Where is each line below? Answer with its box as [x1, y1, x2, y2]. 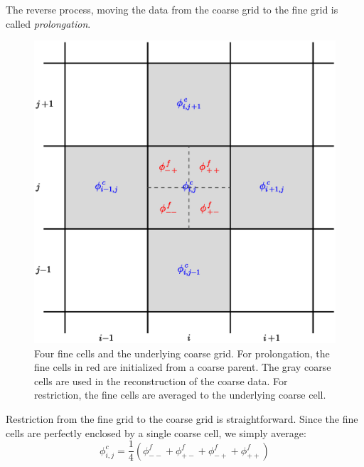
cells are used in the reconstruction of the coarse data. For [34, 373, 288, 388]
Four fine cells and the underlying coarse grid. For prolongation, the [34, 345, 330, 360]
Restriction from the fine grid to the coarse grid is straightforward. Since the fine [6, 411, 358, 426]
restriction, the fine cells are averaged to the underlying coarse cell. [34, 387, 326, 402]
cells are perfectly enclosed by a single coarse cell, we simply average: [6, 425, 306, 440]
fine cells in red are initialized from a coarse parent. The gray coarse [34, 360, 331, 374]
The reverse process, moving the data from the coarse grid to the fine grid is [6, 2, 338, 16]
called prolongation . [6, 16, 91, 31]
